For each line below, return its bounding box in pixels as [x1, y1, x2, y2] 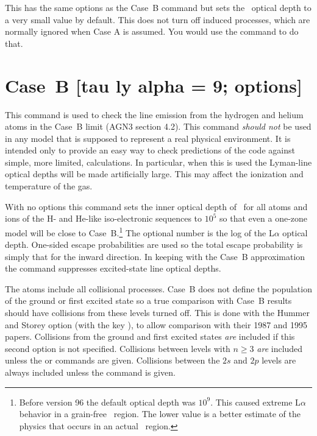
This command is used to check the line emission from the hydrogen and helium [5, 108, 304, 121]
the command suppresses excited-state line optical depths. [5, 262, 221, 275]
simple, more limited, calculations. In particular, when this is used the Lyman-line [5, 155, 312, 168]
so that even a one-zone [219, 212, 308, 225]
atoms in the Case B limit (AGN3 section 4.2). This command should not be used [5, 120, 312, 133]
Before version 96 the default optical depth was [19, 395, 196, 408]
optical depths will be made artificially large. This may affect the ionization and [5, 167, 304, 180]
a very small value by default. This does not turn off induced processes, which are [5, 13, 310, 26]
